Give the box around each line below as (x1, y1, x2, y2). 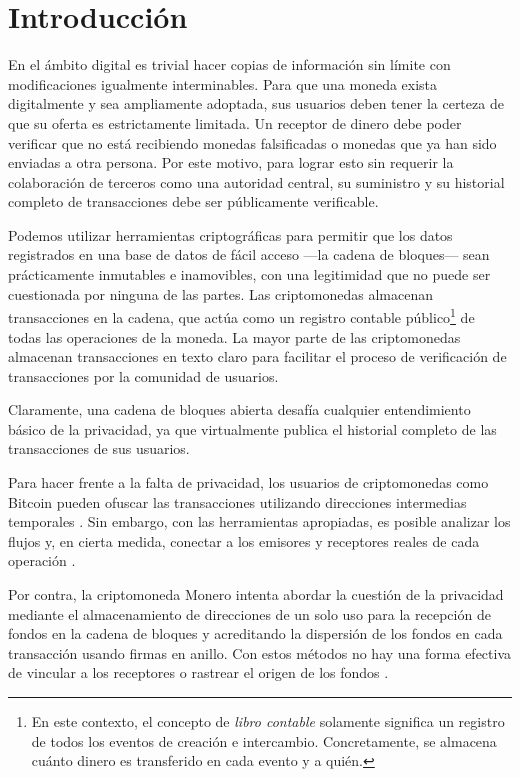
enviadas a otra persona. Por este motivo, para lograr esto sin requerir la (8, 152, 454, 173)
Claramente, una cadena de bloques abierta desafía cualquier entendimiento (8, 399, 471, 420)
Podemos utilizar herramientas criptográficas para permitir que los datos (8, 224, 453, 245)
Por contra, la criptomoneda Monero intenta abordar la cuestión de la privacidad (8, 584, 504, 605)
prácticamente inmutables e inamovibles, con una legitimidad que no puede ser (8, 264, 491, 285)
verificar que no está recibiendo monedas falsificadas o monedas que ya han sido (8, 132, 497, 153)
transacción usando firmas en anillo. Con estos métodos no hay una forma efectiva (8, 642, 512, 663)
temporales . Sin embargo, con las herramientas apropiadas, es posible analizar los (8, 511, 511, 532)
